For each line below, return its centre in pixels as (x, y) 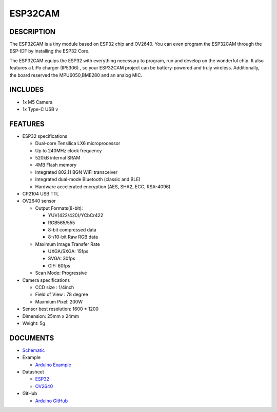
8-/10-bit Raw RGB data (73, 237)
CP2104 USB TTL (41, 193)
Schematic (34, 350)
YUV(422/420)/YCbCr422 (76, 216)
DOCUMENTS (32, 338)
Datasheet (33, 372)
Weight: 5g (34, 323)
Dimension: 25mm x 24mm (51, 316)
